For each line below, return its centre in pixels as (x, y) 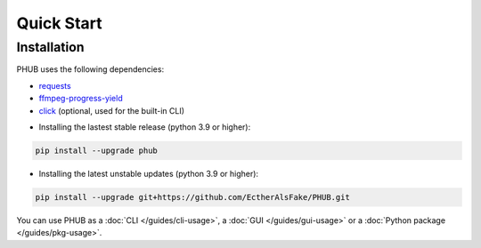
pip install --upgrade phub (96, 150)
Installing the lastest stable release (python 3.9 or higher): (145, 127)
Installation (50, 47)
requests (55, 85)
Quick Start (59, 23)
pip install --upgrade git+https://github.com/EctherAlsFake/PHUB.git (193, 197)
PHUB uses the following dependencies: (90, 69)
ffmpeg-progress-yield (81, 99)
